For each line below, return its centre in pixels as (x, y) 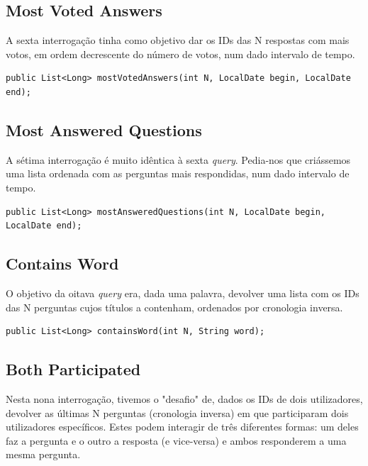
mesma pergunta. (43, 454)
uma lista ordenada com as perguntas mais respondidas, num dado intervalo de (178, 173)
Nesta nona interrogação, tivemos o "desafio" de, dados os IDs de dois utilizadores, (184, 398)
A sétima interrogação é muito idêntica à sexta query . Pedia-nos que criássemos (178, 159)
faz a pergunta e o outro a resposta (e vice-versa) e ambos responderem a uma (176, 440)
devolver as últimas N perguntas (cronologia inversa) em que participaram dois (177, 412)
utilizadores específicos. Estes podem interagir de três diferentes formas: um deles (182, 427)
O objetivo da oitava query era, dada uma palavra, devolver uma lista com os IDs (183, 293)
